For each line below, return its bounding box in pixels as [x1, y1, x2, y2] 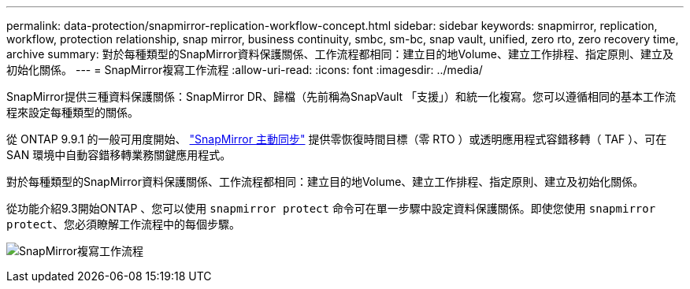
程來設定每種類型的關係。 [6, 106, 139, 119]
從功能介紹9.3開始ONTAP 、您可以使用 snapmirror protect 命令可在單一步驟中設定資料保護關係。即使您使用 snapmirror [6, 202, 656, 215]
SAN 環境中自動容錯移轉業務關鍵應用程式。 [6, 148, 232, 161]
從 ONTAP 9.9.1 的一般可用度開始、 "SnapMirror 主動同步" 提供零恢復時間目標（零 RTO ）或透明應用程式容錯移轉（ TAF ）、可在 [6, 132, 667, 146]
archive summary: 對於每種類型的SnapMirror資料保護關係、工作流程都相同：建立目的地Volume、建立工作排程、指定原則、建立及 [6, 47, 673, 61]
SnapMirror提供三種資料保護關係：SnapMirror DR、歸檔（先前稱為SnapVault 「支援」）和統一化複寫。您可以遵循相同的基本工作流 [6, 90, 677, 103]
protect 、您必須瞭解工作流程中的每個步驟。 [6, 217, 241, 231]
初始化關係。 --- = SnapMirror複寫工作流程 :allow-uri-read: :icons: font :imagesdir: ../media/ [6, 63, 483, 76]
